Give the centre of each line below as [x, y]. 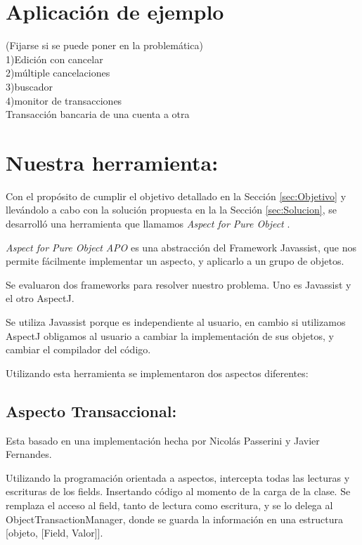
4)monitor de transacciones [64, 100]
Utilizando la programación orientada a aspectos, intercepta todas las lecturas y [178, 477]
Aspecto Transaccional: [91, 411]
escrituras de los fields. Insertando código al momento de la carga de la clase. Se [178, 491]
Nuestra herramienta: [112, 162]
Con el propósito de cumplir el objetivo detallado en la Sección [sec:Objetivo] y [176, 196]
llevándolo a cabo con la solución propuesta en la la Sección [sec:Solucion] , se [171, 210]
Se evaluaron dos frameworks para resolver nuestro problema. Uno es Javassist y [179, 284]
